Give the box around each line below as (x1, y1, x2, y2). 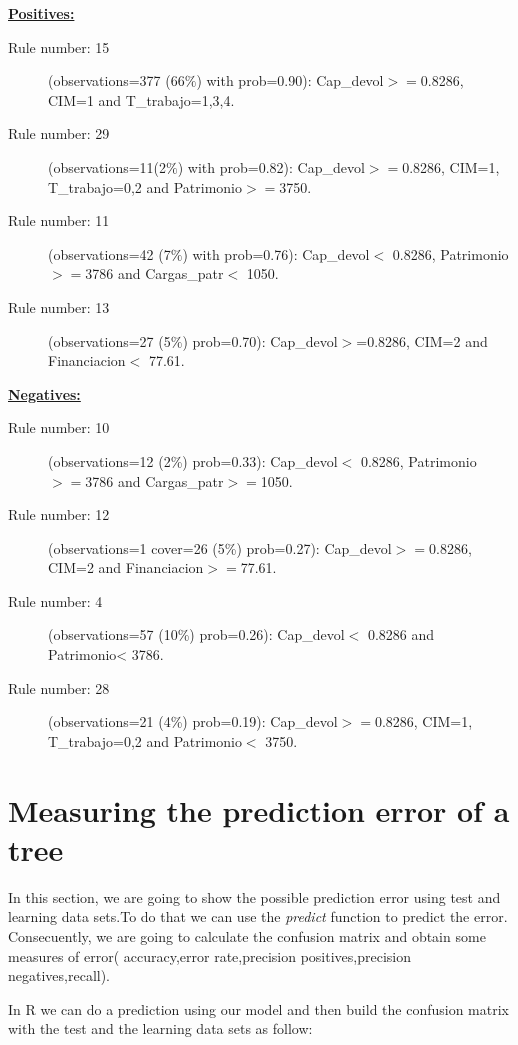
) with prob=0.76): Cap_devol (182, 243, 370, 264)
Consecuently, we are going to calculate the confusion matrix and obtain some (8, 925, 486, 946)
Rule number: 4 (8, 590, 103, 611)
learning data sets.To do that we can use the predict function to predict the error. (8, 906, 508, 927)
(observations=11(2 (48, 156, 167, 177)
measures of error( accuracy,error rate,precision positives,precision (8, 945, 412, 966)
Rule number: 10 (8, 417, 110, 438)
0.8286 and (367, 624, 435, 645)
